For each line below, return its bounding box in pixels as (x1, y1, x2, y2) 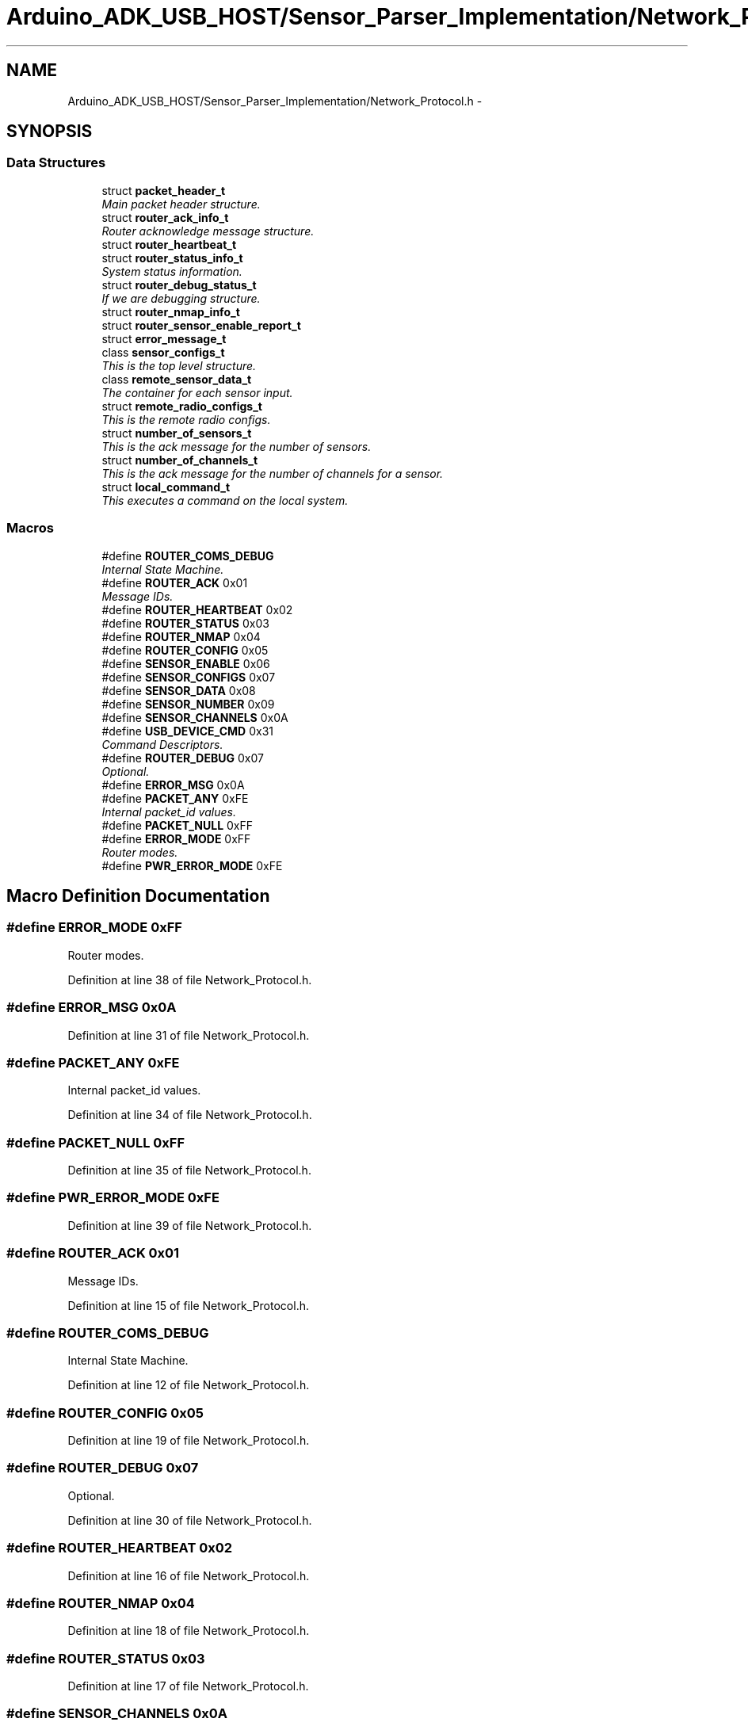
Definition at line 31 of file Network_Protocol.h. (67, 1028, 310, 1042)
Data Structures (6, 155, 106, 171)
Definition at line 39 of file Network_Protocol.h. (67, 1218, 312, 1232)
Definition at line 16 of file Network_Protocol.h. (67, 1568, 310, 1583)
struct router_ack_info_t (101, 210, 229, 224)
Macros (6, 520, 54, 537)
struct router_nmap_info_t (101, 304, 240, 319)
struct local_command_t (101, 479, 231, 494)
